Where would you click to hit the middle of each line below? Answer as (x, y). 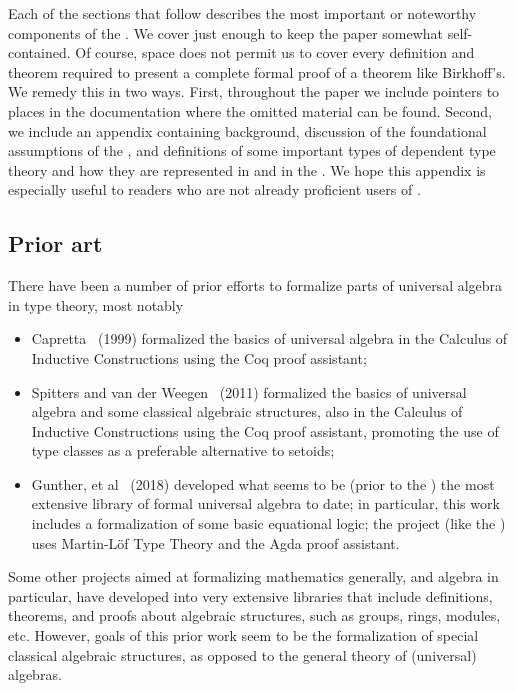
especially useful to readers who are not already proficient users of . (214, 189)
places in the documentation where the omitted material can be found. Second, (250, 110)
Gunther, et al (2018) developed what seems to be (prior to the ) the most (263, 483)
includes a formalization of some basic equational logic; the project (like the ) (268, 523)
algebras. (35, 674)
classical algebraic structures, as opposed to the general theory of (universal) (242, 654)
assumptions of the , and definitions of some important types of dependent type (252, 150)
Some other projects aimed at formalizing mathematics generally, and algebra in (253, 576)
